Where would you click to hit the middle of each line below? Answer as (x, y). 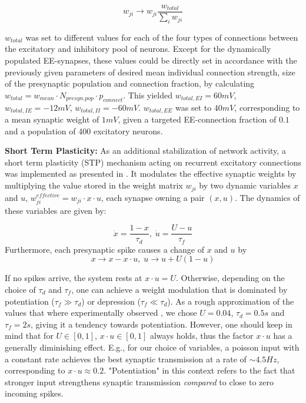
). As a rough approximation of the (231, 301)
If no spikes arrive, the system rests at (74, 278)
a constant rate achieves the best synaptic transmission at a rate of (126, 359)
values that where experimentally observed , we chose (101, 313)
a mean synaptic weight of (52, 119)
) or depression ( (111, 301)
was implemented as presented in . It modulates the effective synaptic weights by (151, 174)
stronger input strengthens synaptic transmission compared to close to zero (139, 381)
